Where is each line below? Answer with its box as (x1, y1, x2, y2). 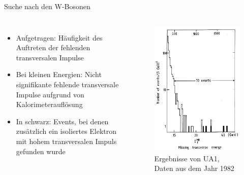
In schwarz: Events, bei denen (16, 116, 109, 126)
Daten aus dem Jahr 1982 (154, 163, 234, 173)
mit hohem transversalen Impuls (16, 135, 117, 146)
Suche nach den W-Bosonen (4, 1, 90, 11)
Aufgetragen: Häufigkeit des (16, 32, 103, 43)
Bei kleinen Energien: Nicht (16, 69, 102, 80)
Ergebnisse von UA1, (154, 153, 220, 163)
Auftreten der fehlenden (16, 42, 90, 53)
